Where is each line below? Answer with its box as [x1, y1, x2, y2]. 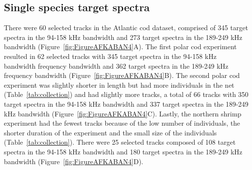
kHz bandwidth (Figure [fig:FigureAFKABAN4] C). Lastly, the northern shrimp [4, 108, 242, 118]
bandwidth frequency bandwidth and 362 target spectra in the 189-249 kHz [4, 60, 229, 71]
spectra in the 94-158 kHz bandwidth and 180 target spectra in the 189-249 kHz [4, 146, 243, 156]
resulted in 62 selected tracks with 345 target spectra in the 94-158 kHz [4, 51, 217, 61]
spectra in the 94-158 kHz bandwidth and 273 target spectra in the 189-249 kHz [4, 32, 243, 42]
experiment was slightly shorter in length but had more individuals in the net [4, 79, 235, 90]
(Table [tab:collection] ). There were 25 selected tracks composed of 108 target [4, 137, 236, 147]
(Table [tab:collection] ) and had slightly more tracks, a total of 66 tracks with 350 [4, 89, 249, 99]
